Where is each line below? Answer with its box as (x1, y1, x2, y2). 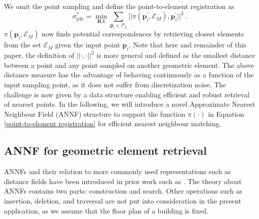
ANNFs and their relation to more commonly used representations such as (4, 166, 231, 177)
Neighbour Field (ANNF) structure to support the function (4, 108, 186, 119)
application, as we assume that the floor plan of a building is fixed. (4, 205, 209, 216)
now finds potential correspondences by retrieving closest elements (41, 28, 244, 39)
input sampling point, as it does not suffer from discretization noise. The (4, 79, 227, 89)
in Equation (208, 108, 245, 119)
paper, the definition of (4, 50, 74, 60)
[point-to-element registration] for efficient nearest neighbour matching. (4, 118, 222, 129)
